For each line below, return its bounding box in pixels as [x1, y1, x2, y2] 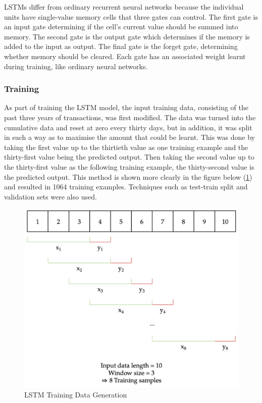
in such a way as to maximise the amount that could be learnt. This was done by [4, 132, 255, 142]
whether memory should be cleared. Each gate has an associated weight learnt [4, 51, 246, 61]
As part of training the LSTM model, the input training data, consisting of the [4, 102, 248, 113]
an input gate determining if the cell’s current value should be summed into [4, 21, 238, 32]
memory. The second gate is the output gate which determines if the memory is [4, 31, 250, 41]
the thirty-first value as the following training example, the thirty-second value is [4, 161, 254, 172]
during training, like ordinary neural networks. [4, 61, 148, 71]
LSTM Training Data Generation [24, 389, 127, 400]
